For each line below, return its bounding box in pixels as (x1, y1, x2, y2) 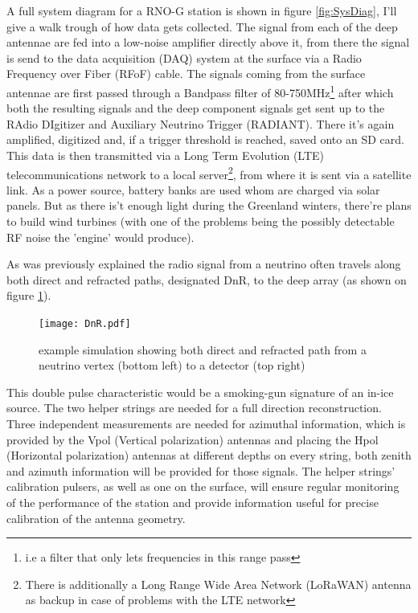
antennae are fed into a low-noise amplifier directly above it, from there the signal (6, 34, 410, 51)
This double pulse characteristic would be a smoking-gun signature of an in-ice (6, 383, 394, 400)
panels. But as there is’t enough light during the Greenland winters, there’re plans (6, 197, 412, 214)
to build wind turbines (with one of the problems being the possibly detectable (6, 213, 395, 230)
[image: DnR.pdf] (39, 318, 131, 329)
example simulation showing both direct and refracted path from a (39, 341, 367, 358)
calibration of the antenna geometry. (6, 509, 186, 526)
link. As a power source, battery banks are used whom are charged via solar (6, 181, 380, 198)
